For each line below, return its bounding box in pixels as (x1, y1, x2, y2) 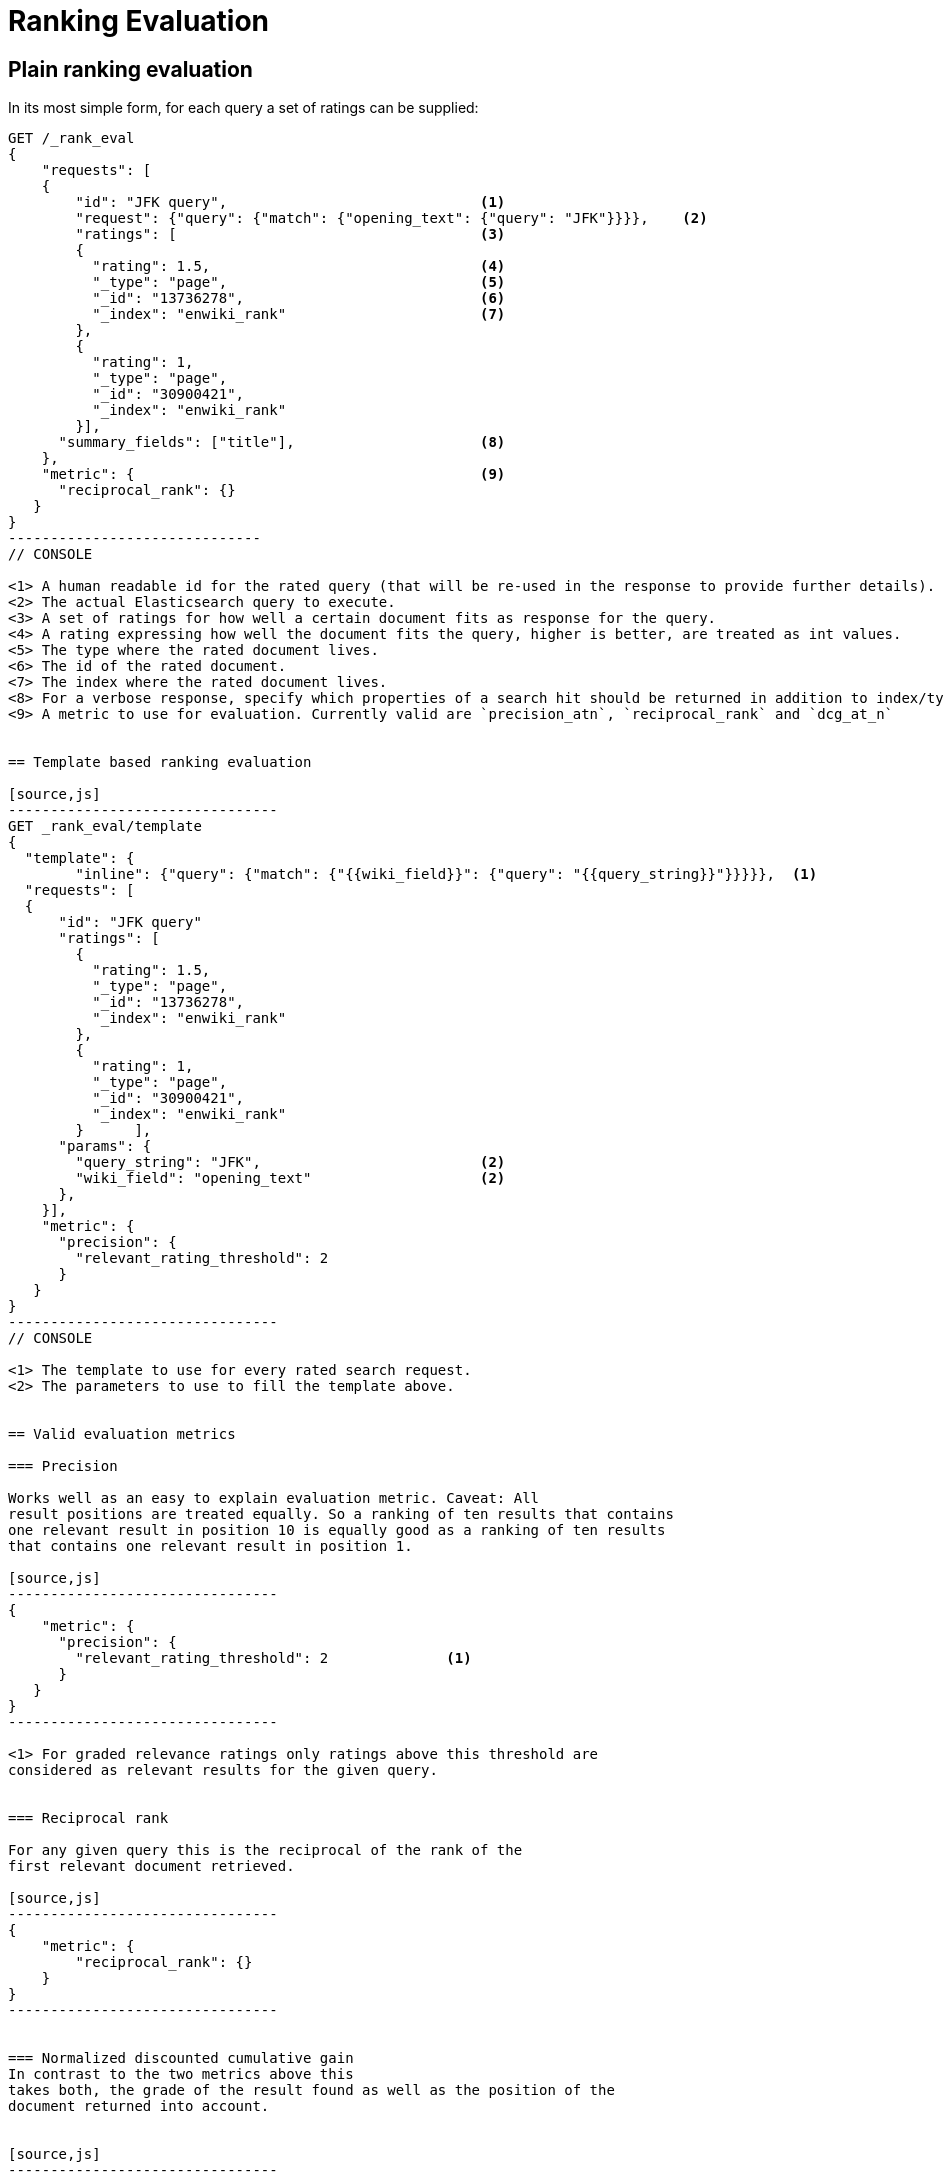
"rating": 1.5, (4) (92, 258, 506, 275)
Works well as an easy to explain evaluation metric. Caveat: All (8, 1490, 540, 1507)
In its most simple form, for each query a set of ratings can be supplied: (8, 99, 479, 117)
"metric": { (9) (41, 466, 506, 483)
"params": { (58, 1138, 152, 1155)
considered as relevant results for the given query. (8, 1762, 438, 1779)
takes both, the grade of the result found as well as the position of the (8, 2082, 615, 2099)
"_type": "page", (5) (92, 274, 506, 291)
